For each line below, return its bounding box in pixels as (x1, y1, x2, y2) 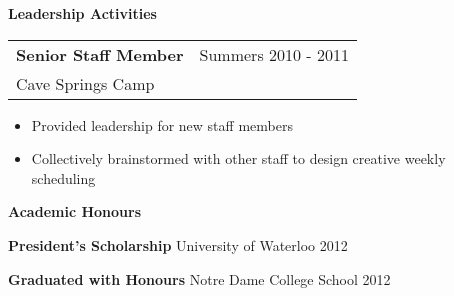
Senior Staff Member (16, 42, 184, 66)
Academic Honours (8, 201, 141, 222)
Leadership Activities (8, 3, 157, 23)
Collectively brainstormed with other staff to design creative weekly (31, 148, 446, 169)
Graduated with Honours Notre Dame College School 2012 (8, 268, 391, 289)
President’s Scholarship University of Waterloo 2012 (8, 234, 348, 255)
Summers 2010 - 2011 (199, 42, 350, 66)
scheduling (31, 167, 96, 188)
